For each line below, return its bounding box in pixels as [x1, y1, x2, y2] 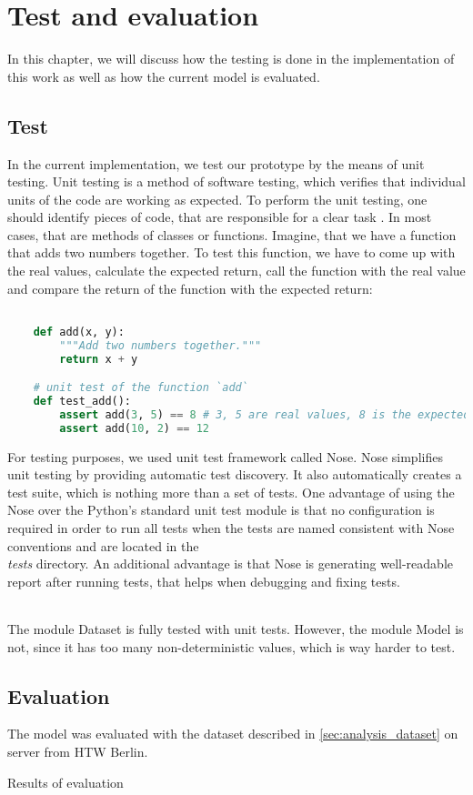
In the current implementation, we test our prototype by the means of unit [7, 154, 425, 173]
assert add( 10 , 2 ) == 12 [59, 421, 210, 435]
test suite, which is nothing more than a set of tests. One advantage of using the [7, 482, 455, 501]
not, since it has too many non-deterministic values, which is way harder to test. [7, 637, 456, 656]
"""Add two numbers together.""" [59, 338, 262, 352]
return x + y [59, 352, 138, 366]
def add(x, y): [33, 325, 125, 338]
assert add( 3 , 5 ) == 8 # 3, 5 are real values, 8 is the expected [59, 408, 470, 421]
